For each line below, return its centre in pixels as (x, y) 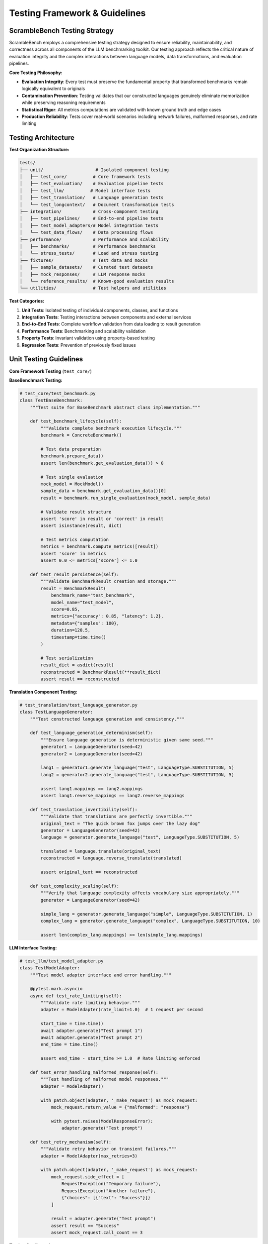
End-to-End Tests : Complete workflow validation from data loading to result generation (111, 324)
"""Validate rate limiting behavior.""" (90, 1003)
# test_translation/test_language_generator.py (78, 705)
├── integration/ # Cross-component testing (89, 211)
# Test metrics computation (75, 540)
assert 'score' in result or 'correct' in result (102, 518)
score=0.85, (66, 609)
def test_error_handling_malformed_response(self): (94, 1072)
